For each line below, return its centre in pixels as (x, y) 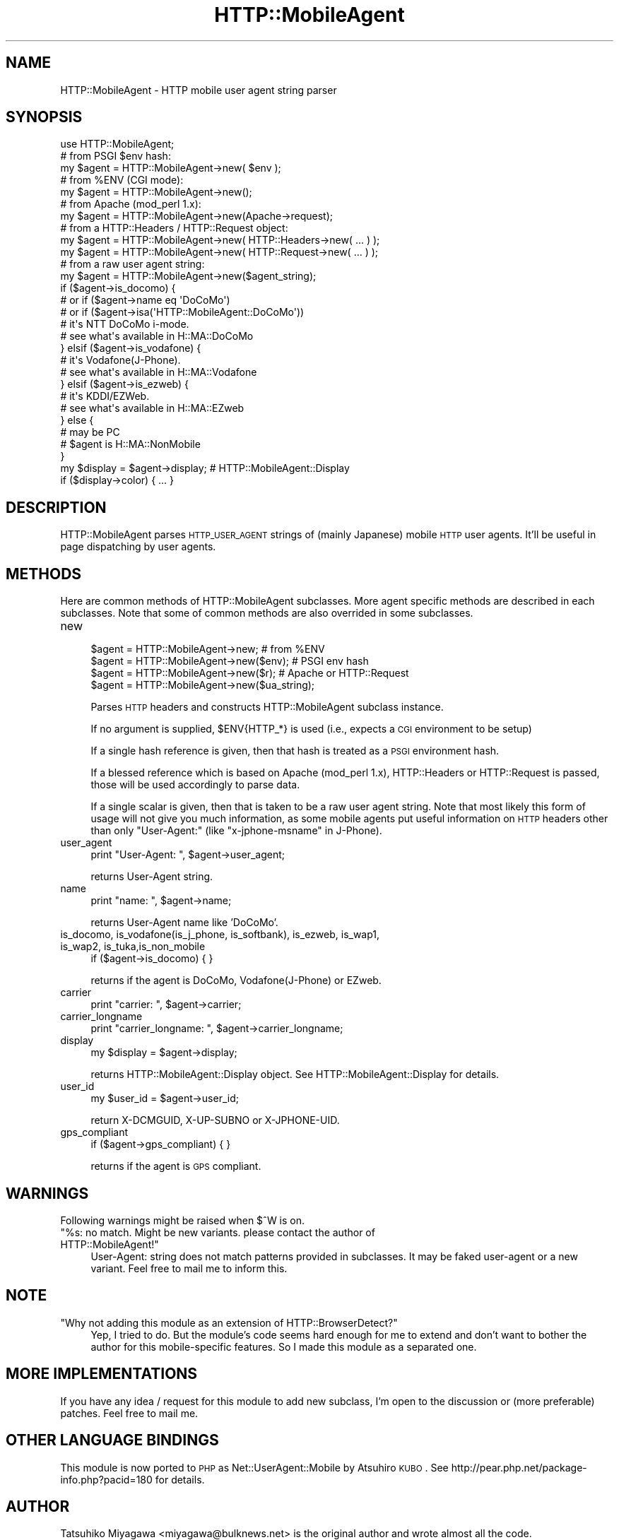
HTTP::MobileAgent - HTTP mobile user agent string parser (199, 90)
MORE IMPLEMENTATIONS (102, 1374)
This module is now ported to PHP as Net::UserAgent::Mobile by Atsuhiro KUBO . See (254, 1467)
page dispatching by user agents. (138, 547)
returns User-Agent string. (152, 877)
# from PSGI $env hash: (116, 156)
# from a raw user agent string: (132, 264)
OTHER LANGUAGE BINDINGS (112, 1440)
